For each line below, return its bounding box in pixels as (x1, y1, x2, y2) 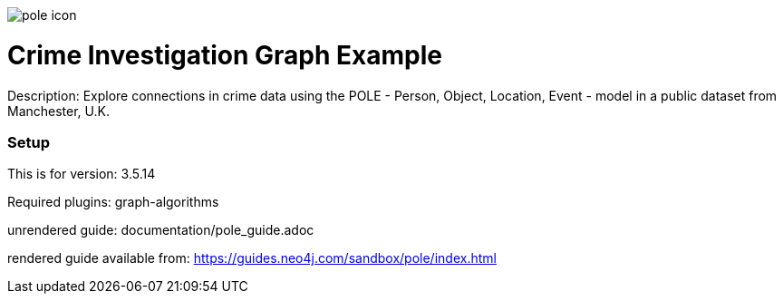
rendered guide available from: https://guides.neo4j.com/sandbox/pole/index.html (7, 250, 497, 267)
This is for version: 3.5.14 (7, 166, 156, 182)
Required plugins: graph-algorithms (7, 194, 219, 210)
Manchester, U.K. (7, 102, 110, 119)
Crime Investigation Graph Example (7, 39, 442, 71)
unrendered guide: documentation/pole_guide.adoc (7, 222, 314, 238)
